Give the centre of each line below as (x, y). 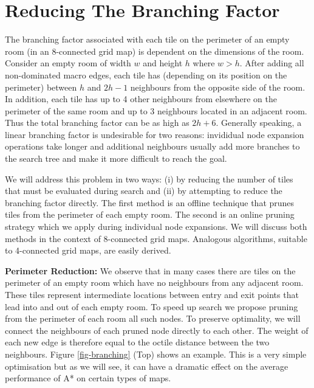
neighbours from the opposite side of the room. (218, 87)
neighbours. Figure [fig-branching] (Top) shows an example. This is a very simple (156, 354)
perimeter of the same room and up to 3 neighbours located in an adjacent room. (156, 110)
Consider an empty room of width (68, 63)
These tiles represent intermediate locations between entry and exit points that (152, 294)
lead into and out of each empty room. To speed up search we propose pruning (152, 306)
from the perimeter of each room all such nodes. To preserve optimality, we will (153, 318)
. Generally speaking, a (259, 123)
